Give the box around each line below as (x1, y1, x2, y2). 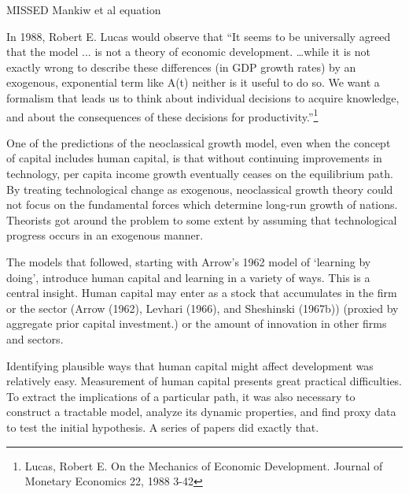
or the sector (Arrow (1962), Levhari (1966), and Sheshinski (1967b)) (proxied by (6, 299, 399, 316)
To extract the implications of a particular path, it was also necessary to (6, 388, 356, 404)
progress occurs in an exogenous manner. (6, 227, 204, 243)
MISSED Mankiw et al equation (6, 2, 161, 17)
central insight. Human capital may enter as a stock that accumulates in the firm (6, 284, 397, 301)
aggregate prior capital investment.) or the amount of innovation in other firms (6, 315, 387, 332)
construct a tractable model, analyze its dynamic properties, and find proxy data (6, 403, 396, 420)
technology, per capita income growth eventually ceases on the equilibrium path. (6, 165, 393, 181)
